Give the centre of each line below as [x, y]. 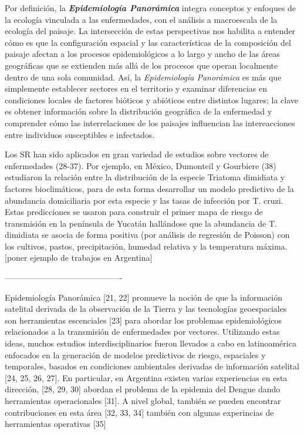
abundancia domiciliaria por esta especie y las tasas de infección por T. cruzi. [144, 200]
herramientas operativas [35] [55, 424]
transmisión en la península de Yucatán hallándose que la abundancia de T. [141, 223]
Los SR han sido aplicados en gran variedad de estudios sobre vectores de [137, 154]
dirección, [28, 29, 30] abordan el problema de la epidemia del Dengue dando [143, 389]
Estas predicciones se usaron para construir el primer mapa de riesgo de [134, 212]
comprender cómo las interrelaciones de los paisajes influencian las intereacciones [150, 122]
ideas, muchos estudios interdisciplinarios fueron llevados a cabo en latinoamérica [151, 343]
